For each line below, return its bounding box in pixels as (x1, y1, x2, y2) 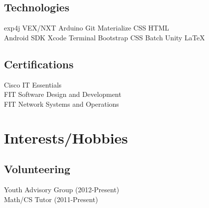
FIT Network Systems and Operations (4, 98, 119, 109)
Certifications (4, 56, 74, 71)
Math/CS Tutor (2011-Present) (4, 194, 98, 204)
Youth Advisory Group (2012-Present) (4, 184, 119, 194)
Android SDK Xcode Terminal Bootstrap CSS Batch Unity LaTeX (4, 32, 205, 42)
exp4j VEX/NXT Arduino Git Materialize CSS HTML (4, 23, 169, 33)
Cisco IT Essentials (4, 79, 62, 89)
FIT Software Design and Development (4, 89, 121, 99)
